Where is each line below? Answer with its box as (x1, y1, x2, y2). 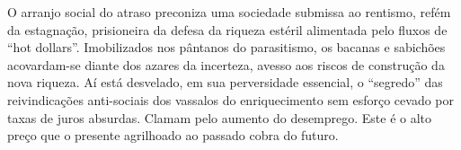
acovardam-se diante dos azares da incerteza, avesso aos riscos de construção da (7, 55, 445, 74)
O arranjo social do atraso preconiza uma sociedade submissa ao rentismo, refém (7, 3, 451, 21)
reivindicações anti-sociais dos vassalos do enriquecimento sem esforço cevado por (7, 90, 454, 109)
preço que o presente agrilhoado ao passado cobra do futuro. (7, 126, 339, 145)
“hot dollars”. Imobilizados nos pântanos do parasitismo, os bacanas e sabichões (7, 38, 446, 57)
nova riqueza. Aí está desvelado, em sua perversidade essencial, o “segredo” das (7, 73, 443, 92)
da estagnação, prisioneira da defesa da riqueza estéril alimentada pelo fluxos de (7, 20, 448, 39)
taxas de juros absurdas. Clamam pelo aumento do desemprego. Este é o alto (7, 108, 432, 127)
